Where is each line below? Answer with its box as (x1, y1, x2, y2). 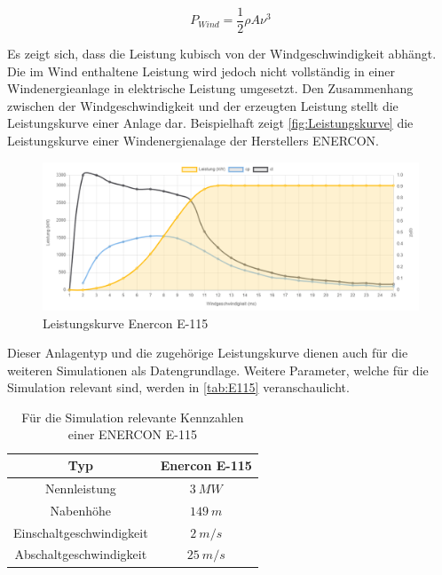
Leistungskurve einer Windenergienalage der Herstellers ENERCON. (7, 131, 379, 150)
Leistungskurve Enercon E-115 (43, 313, 209, 332)
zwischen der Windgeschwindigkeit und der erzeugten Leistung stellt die (7, 96, 399, 114)
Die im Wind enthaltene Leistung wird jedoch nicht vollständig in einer (7, 61, 395, 80)
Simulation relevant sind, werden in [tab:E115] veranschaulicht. (7, 378, 350, 397)
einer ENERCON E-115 (67, 425, 197, 444)
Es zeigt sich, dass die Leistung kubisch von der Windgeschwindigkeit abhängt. (7, 44, 437, 63)
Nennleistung (44, 478, 116, 497)
